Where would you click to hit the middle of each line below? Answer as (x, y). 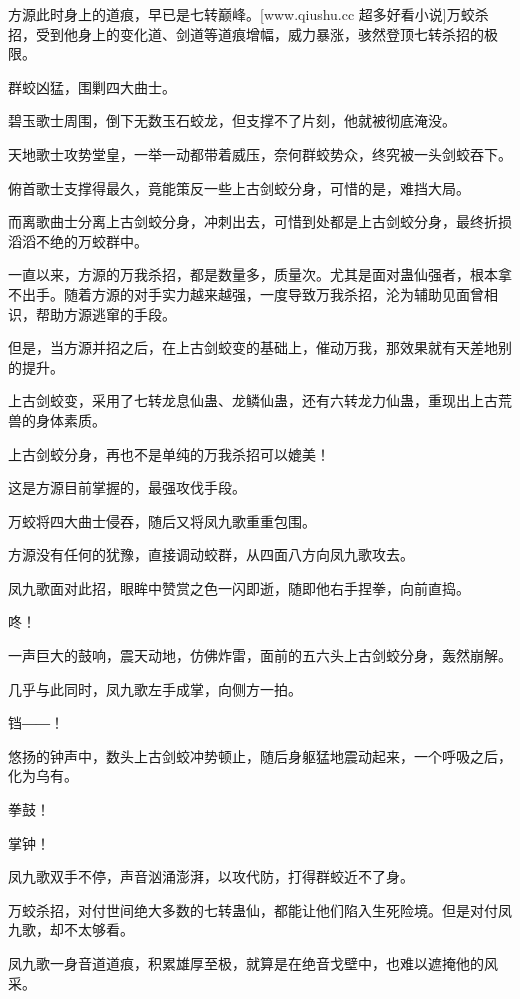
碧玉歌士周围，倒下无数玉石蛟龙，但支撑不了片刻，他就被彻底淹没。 (232, 120)
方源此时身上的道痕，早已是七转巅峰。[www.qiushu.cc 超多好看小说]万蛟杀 (248, 14)
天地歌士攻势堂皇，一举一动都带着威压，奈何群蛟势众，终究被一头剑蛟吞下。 (260, 153)
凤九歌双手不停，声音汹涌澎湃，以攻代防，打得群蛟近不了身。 (211, 876)
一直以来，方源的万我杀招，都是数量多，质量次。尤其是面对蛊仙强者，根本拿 (260, 274)
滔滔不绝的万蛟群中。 (78, 240)
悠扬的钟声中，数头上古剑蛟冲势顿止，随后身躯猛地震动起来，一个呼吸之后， (260, 755)
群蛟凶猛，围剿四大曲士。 (92, 86)
